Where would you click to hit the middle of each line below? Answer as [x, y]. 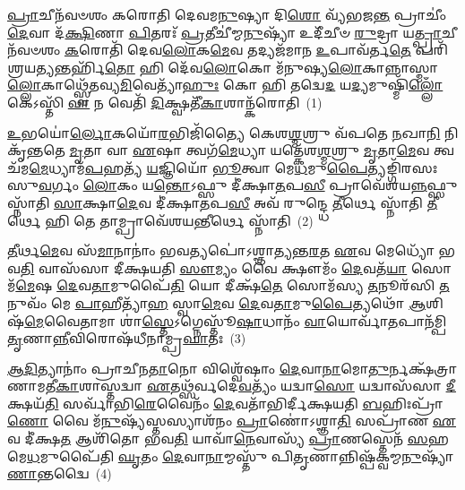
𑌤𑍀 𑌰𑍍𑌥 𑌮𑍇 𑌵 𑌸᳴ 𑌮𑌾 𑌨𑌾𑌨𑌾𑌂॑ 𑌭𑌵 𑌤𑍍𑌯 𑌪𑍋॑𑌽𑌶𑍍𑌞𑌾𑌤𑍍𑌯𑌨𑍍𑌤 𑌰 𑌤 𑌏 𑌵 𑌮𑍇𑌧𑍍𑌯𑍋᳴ [221, 250]
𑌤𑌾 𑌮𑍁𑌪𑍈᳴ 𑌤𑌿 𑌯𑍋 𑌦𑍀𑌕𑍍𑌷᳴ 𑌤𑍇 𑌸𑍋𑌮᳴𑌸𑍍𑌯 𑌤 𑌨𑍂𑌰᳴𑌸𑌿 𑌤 [271, 285]
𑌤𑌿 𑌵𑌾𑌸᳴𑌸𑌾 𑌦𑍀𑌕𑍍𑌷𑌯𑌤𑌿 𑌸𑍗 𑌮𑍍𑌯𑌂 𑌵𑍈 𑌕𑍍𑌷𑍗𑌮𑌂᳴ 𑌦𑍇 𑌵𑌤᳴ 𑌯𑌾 [214, 267]
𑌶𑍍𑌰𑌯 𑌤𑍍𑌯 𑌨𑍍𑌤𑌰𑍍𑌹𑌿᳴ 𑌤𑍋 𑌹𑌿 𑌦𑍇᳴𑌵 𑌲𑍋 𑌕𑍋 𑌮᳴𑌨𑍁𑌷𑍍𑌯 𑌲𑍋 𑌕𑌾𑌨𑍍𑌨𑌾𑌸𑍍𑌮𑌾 [223, 67]
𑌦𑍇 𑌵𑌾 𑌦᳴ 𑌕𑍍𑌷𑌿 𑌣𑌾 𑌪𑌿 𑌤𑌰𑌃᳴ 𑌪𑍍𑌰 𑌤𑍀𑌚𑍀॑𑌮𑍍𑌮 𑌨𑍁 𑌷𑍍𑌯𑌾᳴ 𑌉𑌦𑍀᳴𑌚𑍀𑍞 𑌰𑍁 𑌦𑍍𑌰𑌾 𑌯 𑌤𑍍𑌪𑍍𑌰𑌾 [225, 32]
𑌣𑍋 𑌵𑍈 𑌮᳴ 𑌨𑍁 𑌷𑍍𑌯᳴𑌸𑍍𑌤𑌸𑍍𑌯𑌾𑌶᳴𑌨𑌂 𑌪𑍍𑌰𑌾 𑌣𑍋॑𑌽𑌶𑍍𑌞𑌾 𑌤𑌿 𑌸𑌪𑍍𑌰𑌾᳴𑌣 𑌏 [232, 421]
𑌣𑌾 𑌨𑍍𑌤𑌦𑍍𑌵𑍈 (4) [60, 473]
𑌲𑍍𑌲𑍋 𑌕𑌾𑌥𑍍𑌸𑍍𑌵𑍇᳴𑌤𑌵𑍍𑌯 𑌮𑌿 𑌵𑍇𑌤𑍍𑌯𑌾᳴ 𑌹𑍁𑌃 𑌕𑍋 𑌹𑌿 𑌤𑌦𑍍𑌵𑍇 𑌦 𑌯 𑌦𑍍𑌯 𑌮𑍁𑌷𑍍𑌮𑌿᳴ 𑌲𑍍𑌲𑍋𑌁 [225, 85]
